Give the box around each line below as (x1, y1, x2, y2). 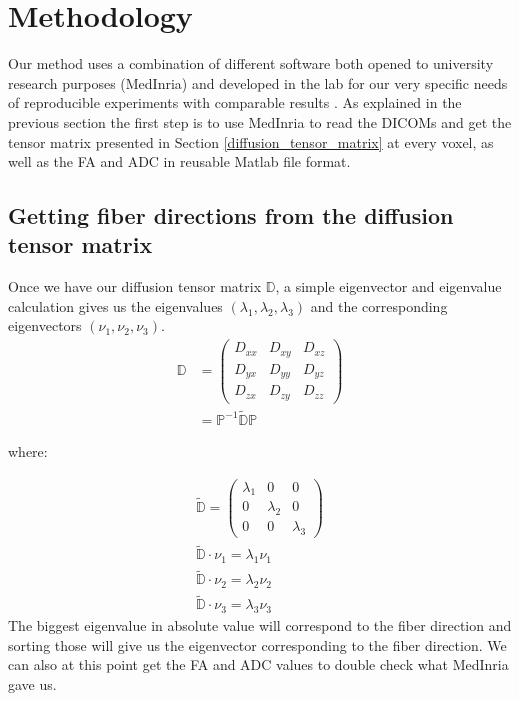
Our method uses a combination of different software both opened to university (8, 53, 494, 74)
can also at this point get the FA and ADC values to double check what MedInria (8, 654, 509, 675)
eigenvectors (8, 315, 82, 336)
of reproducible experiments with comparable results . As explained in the (8, 92, 462, 113)
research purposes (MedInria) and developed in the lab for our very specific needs (8, 72, 508, 93)
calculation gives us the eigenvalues (8, 295, 223, 316)
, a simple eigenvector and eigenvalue (275, 276, 502, 297)
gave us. (8, 673, 57, 694)
